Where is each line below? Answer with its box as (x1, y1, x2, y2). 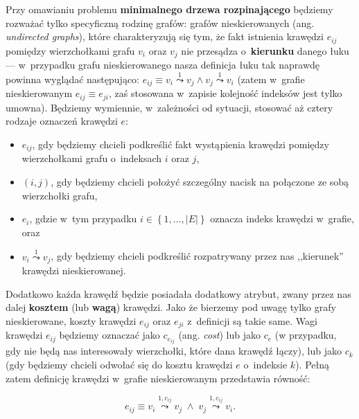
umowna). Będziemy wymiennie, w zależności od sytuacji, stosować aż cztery (6, 100, 333, 114)
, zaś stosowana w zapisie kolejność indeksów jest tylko (108, 86, 342, 100)
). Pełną (295, 357, 330, 372)
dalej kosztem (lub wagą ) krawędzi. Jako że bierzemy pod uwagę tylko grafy (6, 300, 336, 314)
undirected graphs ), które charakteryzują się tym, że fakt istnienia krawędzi (6, 29, 324, 44)
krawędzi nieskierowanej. (21, 263, 126, 278)
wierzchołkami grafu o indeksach (21, 151, 162, 166)
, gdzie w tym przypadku (29, 211, 137, 226)
